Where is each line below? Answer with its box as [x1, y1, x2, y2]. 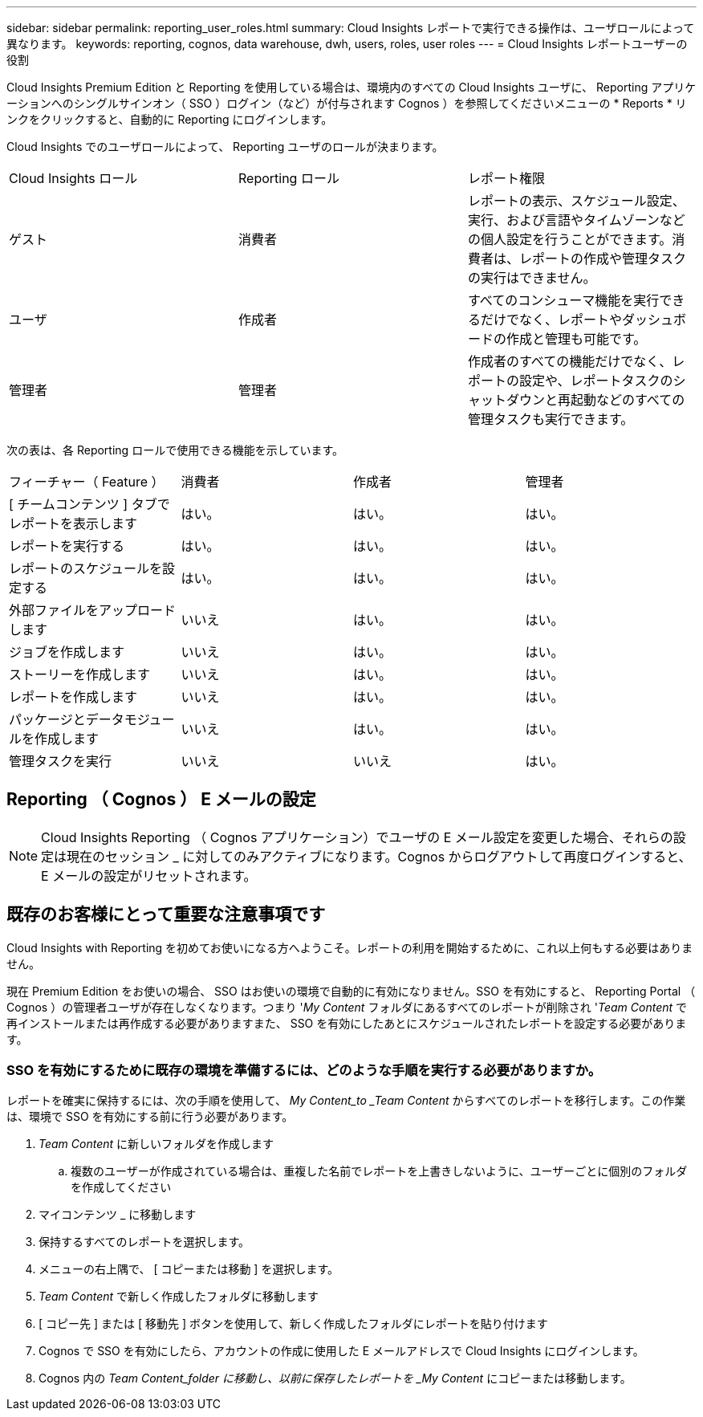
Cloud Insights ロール [9, 170, 138, 186]
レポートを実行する [9, 538, 125, 554]
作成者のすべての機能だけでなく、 [467, 353, 673, 369]
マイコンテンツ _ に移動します [39, 1207, 197, 1222]
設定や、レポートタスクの [518, 373, 673, 389]
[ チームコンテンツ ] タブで [9, 496, 170, 512]
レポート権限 [467, 170, 545, 186]
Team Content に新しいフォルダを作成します [39, 1137, 274, 1151]
